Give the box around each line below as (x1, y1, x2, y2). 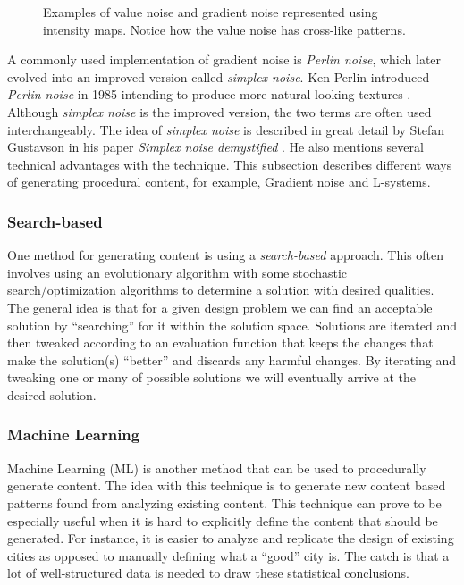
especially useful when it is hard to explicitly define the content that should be (7, 511, 438, 530)
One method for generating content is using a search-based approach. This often (7, 246, 444, 264)
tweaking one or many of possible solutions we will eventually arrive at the (7, 368, 416, 387)
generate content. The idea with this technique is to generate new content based (7, 476, 446, 495)
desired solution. (7, 385, 97, 404)
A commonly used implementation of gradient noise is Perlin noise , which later (7, 50, 442, 69)
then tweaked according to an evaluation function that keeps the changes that (7, 333, 434, 352)
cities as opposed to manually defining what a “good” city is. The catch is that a (7, 546, 450, 564)
